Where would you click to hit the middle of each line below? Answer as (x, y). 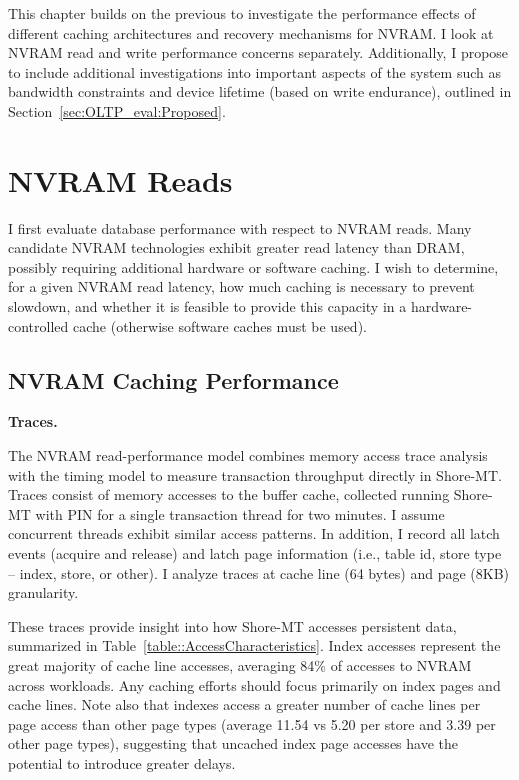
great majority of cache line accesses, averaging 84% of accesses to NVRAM (240, 664)
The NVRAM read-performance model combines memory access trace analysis (248, 455)
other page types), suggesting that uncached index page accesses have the (233, 743)
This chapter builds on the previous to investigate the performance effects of (242, 13)
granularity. (43, 592)
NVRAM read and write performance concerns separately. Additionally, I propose (258, 52)
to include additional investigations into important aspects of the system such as (254, 71)
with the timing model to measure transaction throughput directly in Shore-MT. (255, 474)
